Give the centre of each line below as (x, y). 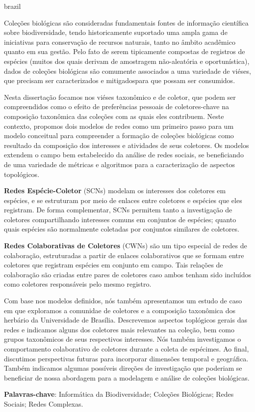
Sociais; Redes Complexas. (44, 403)
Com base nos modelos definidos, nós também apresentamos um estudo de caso (123, 301)
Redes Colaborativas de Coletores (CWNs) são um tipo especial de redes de (126, 246)
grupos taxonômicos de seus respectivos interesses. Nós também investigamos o (123, 339)
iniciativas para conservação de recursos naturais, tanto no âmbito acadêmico (120, 42)
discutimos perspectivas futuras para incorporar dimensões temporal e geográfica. (126, 358)
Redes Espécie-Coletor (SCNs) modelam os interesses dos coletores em (115, 191)
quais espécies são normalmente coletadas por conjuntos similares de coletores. (122, 229)
